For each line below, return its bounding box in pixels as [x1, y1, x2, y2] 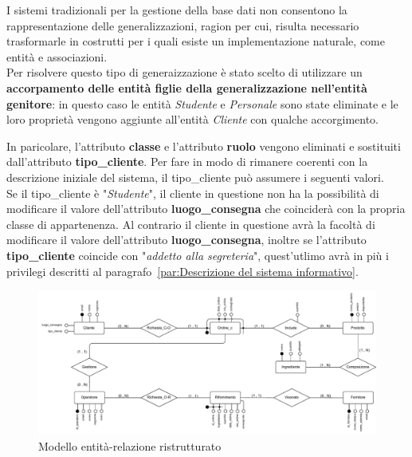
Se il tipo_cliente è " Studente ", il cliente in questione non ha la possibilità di [6, 184, 379, 201]
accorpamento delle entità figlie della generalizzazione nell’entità [6, 79, 367, 96]
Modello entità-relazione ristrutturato [38, 438, 222, 455]
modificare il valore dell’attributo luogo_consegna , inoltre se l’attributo [6, 231, 367, 248]
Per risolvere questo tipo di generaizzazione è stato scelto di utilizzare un [6, 64, 363, 81]
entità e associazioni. [6, 48, 108, 65]
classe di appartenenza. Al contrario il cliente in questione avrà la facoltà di [6, 215, 375, 232]
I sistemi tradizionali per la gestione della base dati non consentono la [6, 2, 347, 18]
